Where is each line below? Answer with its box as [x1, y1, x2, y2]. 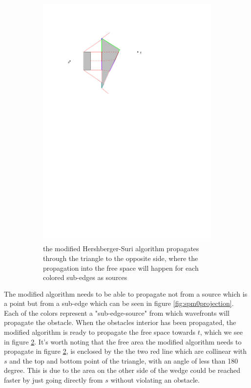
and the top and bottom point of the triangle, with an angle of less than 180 [9, 355, 238, 366]
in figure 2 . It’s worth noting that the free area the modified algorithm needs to [4, 336, 242, 346]
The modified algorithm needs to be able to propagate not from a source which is [4, 288, 248, 299]
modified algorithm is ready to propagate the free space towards [4, 327, 196, 337]
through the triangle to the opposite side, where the [43, 253, 198, 263]
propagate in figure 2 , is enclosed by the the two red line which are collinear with [4, 346, 247, 356]
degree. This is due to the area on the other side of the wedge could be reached [4, 365, 241, 375]
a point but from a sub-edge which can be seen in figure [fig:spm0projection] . [4, 298, 234, 308]
